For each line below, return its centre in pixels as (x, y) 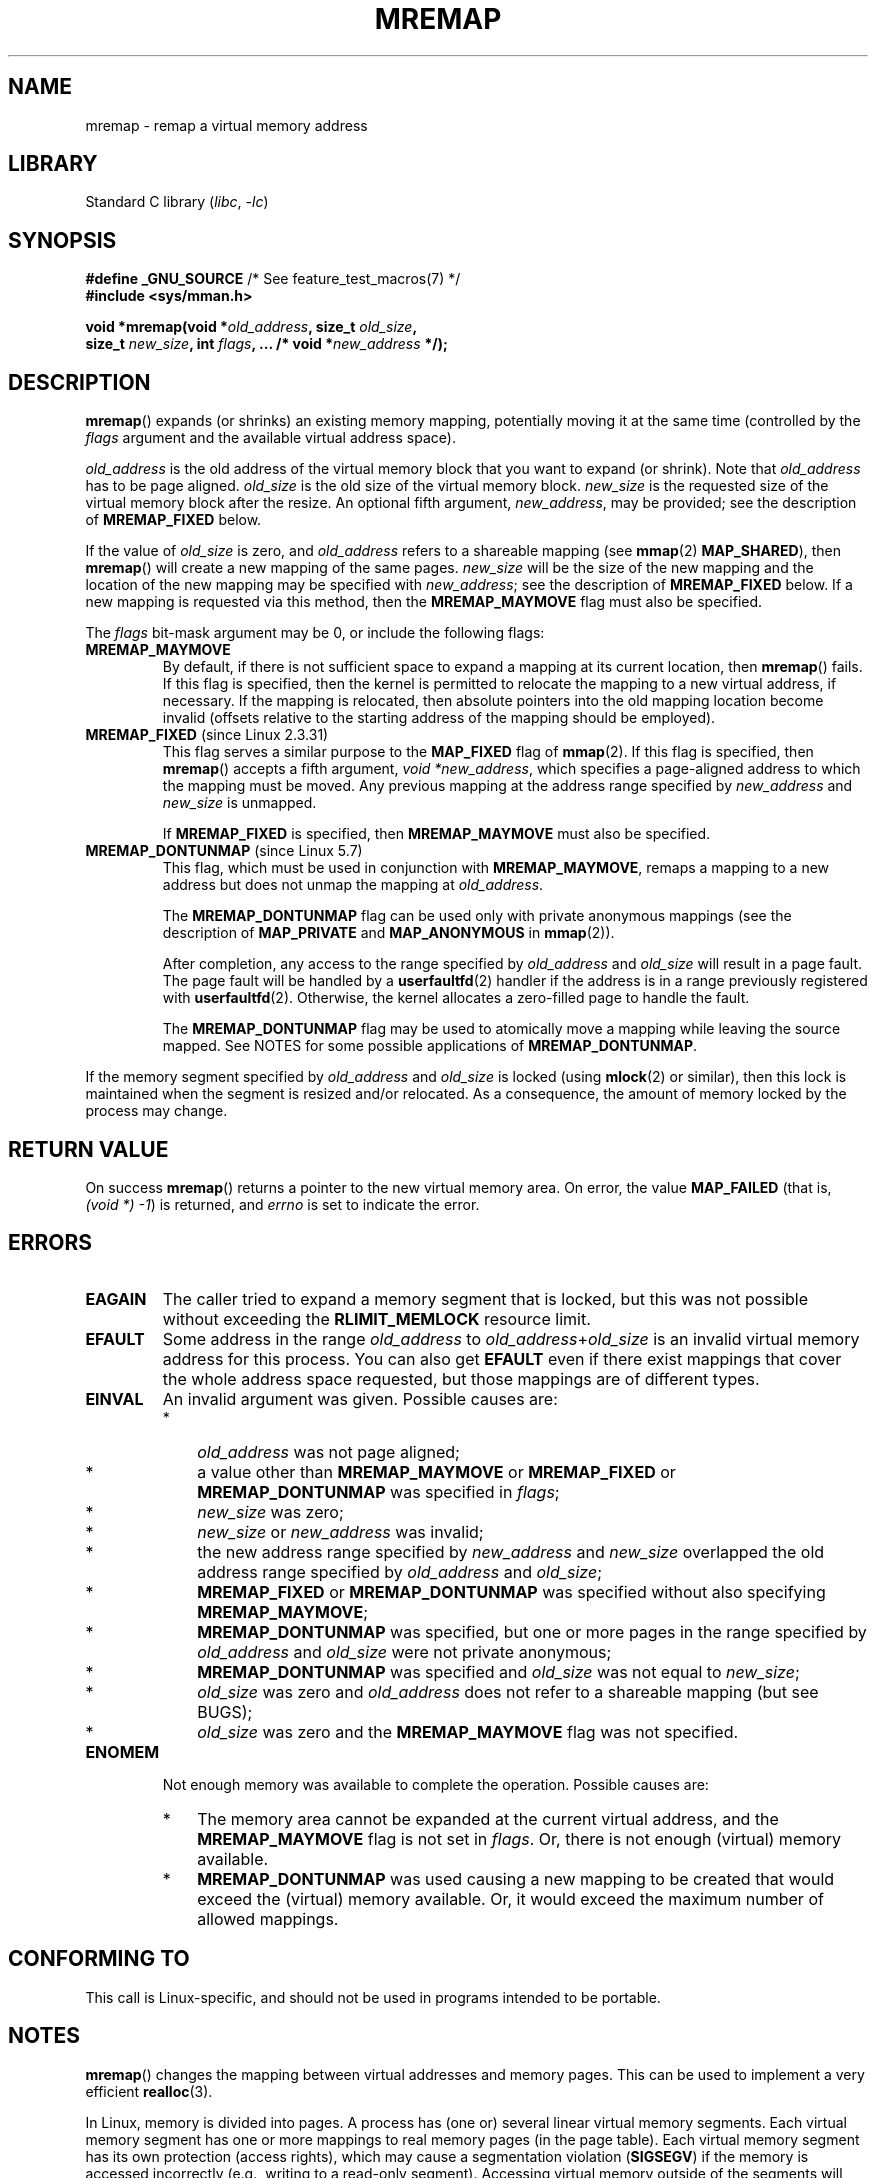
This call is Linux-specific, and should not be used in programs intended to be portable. (373, 1997)
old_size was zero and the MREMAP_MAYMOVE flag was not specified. (468, 1731)
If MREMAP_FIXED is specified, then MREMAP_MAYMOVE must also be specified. (436, 834)
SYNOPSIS (62, 240)
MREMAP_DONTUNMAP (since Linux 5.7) (224, 851)
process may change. (156, 1111)
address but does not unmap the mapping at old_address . (353, 885)
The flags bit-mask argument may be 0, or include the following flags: (315, 633)
